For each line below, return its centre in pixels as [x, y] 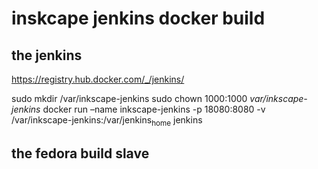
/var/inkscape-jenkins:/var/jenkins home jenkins [107, 121]
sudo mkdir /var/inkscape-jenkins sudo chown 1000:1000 [129, 98]
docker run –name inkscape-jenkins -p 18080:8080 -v [154, 109]
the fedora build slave [80, 153]
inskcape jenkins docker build [138, 18]
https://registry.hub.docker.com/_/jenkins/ [98, 79]
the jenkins [47, 55]
